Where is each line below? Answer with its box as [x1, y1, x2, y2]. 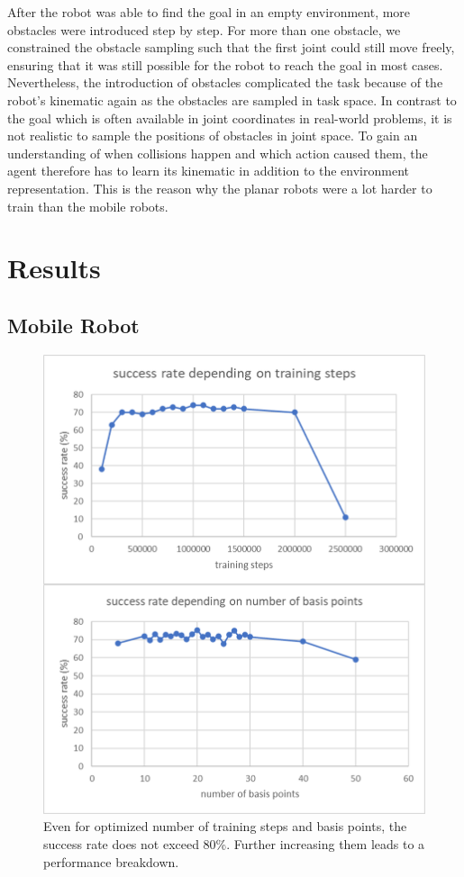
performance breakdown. [43, 852, 179, 871]
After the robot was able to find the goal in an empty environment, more [7, 3, 411, 21]
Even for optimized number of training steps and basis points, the [43, 817, 407, 836]
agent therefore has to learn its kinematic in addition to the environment [7, 161, 409, 180]
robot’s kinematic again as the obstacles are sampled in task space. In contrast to [7, 90, 457, 109]
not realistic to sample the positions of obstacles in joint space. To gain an [7, 126, 418, 145]
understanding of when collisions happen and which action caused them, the [7, 143, 428, 162]
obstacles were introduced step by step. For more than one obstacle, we [7, 20, 401, 39]
